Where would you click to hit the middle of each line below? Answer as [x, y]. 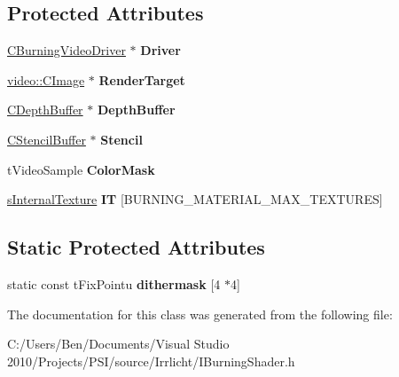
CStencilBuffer [47, 139]
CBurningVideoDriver [66, 50]
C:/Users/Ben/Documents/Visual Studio [118, 344]
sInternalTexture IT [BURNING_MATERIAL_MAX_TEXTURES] [195, 199]
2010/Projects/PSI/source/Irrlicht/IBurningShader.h [151, 361]
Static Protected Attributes [136, 247]
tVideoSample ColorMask [81, 169]
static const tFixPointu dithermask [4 [114, 283]
